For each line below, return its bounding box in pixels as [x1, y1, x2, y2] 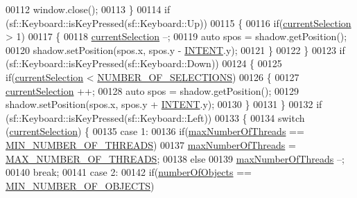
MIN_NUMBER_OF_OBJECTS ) [6, 178, 155, 192]
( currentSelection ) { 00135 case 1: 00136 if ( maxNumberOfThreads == [6, 124, 304, 138]
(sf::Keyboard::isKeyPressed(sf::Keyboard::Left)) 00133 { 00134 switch [6, 110, 305, 125]
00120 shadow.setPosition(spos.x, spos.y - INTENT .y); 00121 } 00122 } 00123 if [6, 42, 345, 57]
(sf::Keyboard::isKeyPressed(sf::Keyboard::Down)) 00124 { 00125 [6, 56, 282, 71]
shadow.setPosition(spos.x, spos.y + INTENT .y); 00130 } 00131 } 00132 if [6, 97, 322, 111]
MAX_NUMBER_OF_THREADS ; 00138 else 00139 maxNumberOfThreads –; [6, 151, 345, 165]
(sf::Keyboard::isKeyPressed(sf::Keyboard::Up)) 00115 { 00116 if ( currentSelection [6, 15, 351, 30]
